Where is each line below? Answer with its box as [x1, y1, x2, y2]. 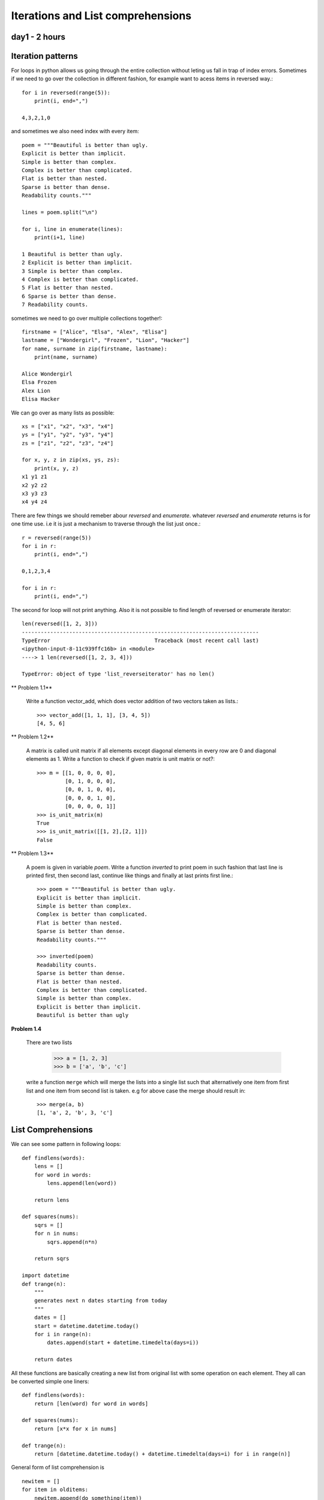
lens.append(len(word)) [47, 1180, 117, 1186]
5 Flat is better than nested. [22, 284, 114, 291]
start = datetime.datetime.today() [34, 1322, 139, 1329]
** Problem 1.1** [11, 684, 52, 691]
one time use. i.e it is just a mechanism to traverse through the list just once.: [11, 520, 201, 527]
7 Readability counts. [22, 301, 89, 308]
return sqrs [34, 1255, 70, 1262]
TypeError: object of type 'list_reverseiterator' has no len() [22, 671, 215, 677]
